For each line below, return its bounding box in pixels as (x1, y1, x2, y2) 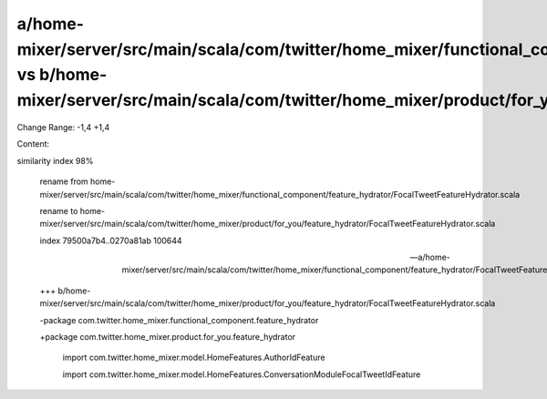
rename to (39, 205, 78, 216)
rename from (39, 176, 88, 187)
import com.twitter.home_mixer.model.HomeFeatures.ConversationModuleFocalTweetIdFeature (62, 369, 421, 380)
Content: (16, 138, 50, 149)
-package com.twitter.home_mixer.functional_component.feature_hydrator (39, 314, 319, 325)
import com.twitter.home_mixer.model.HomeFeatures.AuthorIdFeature (62, 352, 325, 363)
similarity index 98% (16, 155, 94, 166)
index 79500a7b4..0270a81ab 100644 (39, 235, 182, 246)
